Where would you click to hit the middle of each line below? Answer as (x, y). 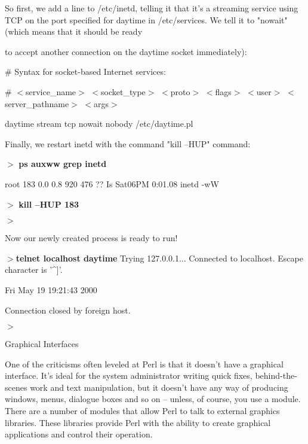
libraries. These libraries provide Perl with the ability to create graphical (138, 422)
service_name (51, 91)
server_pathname (37, 103)
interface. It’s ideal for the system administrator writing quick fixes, (129, 375)
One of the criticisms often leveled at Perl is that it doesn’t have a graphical (144, 364)
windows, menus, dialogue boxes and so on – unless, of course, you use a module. (153, 399)
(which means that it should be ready (74, 31)
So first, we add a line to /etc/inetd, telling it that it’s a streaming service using (152, 8)
